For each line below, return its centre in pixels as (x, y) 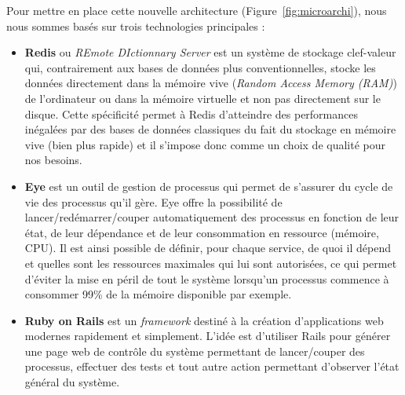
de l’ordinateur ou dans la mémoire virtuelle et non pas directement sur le (202, 98)
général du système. (72, 382)
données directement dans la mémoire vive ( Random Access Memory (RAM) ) (211, 83)
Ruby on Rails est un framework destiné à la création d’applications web (204, 320)
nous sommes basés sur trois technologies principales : (136, 26)
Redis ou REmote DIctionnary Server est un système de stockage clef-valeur (210, 52)
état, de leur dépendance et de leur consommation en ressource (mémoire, (202, 232)
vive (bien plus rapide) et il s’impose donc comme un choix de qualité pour (205, 144)
